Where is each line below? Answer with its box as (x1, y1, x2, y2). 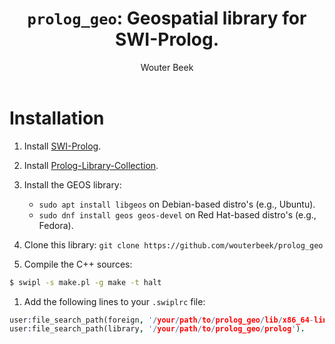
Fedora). (38, 219, 74, 231)
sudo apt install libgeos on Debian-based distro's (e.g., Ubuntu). (38, 198, 316, 210)
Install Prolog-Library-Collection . (23, 159, 159, 171)
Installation (9, 107, 105, 129)
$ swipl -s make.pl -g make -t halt (9, 277, 162, 287)
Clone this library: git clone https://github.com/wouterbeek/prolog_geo (23, 238, 324, 251)
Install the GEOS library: (23, 178, 122, 191)
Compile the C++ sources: (23, 258, 133, 270)
